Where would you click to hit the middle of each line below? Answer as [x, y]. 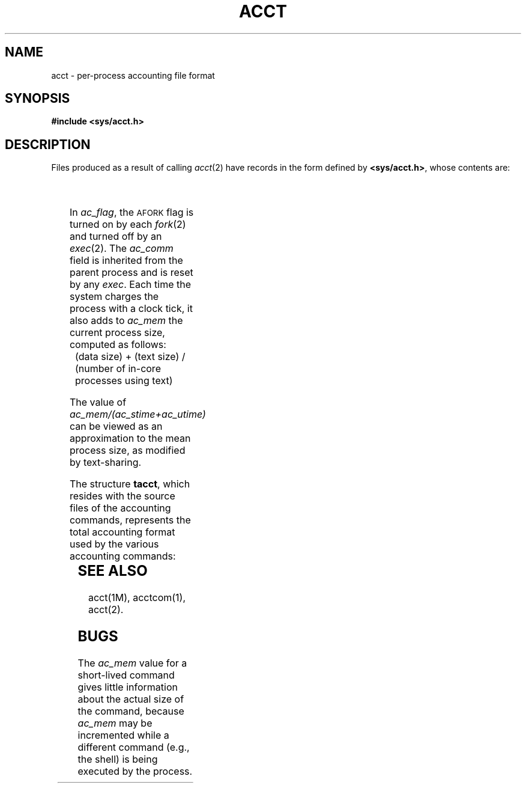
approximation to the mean [130, 438]
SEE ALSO [113, 571]
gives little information [128, 687]
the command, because [131, 711]
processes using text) [124, 381]
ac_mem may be [115, 723]
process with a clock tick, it [131, 309]
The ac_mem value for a [132, 663]
